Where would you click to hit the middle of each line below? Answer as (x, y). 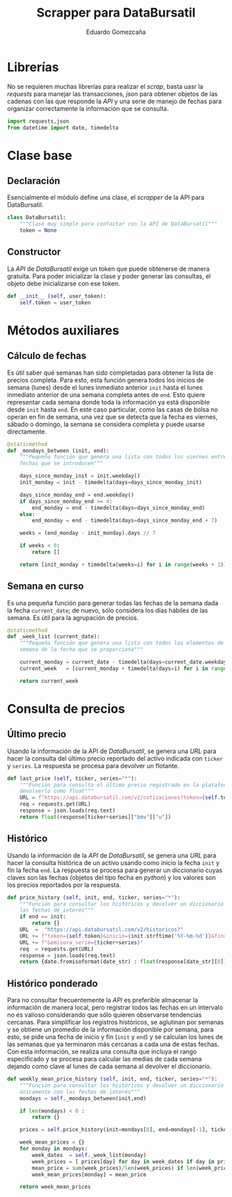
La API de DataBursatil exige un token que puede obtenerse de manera (108, 269)
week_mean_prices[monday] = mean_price (89, 1174)
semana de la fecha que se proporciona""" (81, 650)
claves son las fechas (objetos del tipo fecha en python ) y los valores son (112, 877)
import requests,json (38, 121)
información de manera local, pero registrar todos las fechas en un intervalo (115, 1008)
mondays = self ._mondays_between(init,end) (83, 1098)
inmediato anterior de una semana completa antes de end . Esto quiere (106, 394)
